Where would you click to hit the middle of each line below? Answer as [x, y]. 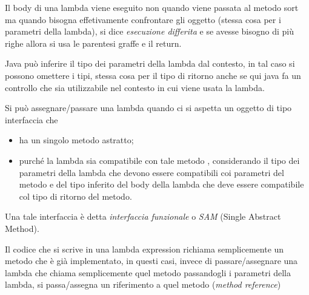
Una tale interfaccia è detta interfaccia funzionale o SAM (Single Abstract [143, 216]
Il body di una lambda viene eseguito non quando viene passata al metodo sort [152, 7]
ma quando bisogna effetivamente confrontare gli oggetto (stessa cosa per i [143, 19]
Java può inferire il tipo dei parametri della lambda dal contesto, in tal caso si [150, 63]
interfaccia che [32, 119]
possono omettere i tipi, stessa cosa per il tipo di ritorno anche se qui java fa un [153, 75]
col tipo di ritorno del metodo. [75, 196]
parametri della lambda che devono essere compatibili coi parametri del [151, 172]
